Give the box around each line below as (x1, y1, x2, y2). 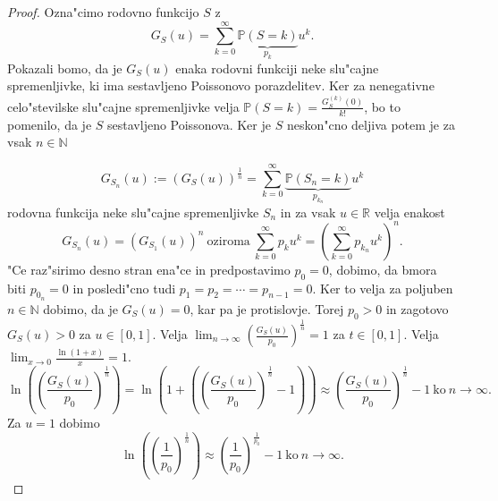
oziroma (207, 234, 250, 248)
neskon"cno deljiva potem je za (286, 115, 455, 133)
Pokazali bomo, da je (7, 58, 122, 77)
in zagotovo (385, 299, 449, 318)
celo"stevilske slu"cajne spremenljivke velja (7, 97, 240, 115)
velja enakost (374, 202, 445, 221)
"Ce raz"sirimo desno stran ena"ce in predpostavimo (7, 259, 291, 278)
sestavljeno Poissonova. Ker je (107, 115, 271, 133)
